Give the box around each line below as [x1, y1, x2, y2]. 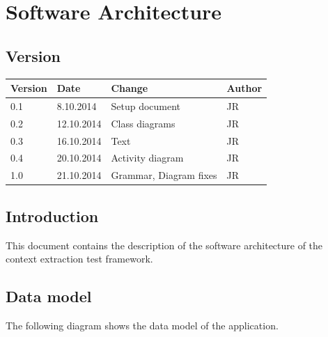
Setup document [111, 98, 181, 113]
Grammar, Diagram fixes [111, 168, 217, 182]
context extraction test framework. [6, 251, 153, 266]
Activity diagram [111, 150, 184, 165]
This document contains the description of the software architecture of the [6, 237, 323, 252]
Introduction [6, 205, 99, 226]
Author [226, 81, 263, 95]
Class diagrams [111, 116, 175, 130]
